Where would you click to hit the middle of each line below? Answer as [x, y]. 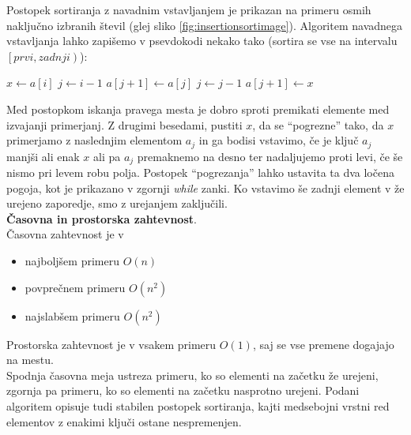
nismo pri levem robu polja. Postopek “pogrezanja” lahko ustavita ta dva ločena [200, 172]
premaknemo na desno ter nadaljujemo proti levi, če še [270, 156]
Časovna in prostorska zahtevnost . [102, 218]
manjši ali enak [43, 156]
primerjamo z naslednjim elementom [94, 140]
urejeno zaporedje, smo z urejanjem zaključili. [117, 203]
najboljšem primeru [72, 261]
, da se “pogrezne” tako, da [318, 124]
